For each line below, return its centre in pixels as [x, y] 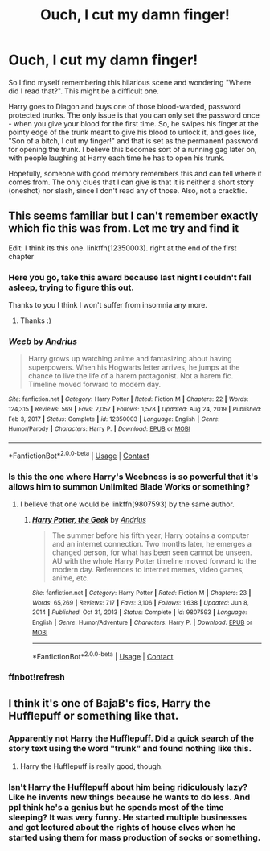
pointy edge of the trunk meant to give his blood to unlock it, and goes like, [133, 132]
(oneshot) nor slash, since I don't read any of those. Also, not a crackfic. [128, 190]
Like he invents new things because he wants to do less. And [129, 797]
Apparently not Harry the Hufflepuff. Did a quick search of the [131, 738]
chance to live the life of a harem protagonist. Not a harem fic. [131, 376]
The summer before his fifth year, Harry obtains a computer [151, 535]
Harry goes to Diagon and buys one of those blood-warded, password [125, 106]
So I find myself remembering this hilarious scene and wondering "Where [130, 82]
